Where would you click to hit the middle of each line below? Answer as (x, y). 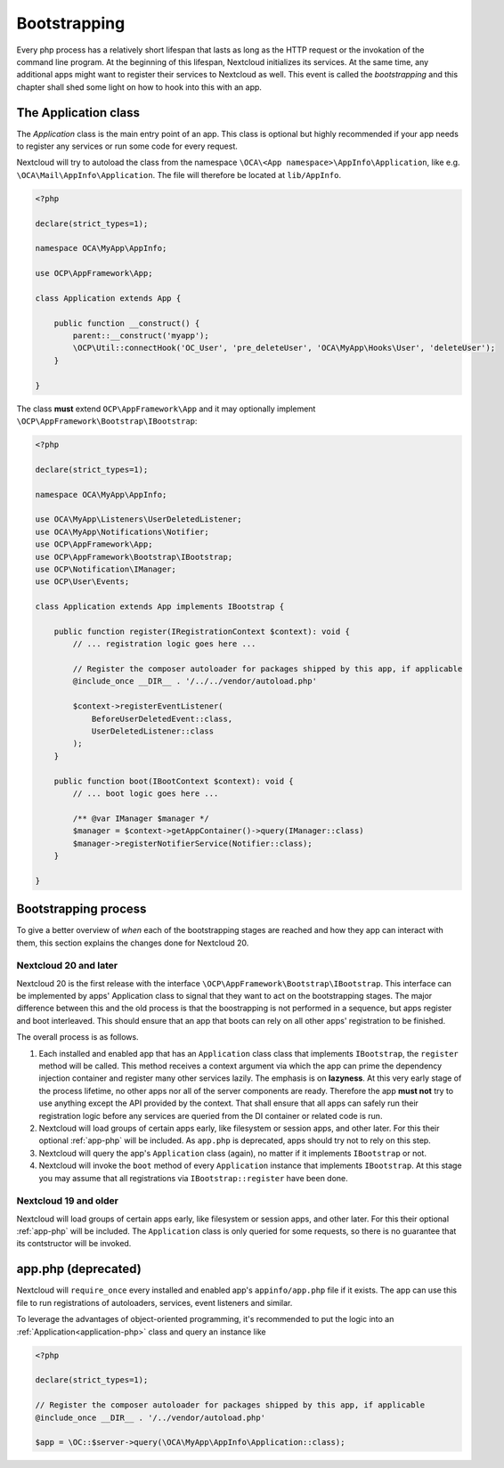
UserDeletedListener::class (152, 731)
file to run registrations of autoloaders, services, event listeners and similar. (154, 1302)
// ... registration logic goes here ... (164, 644)
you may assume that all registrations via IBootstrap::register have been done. (194, 1178)
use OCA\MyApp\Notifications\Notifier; (122, 531)
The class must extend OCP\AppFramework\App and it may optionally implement (166, 409)
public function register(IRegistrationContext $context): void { (202, 631)
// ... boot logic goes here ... (146, 793)
